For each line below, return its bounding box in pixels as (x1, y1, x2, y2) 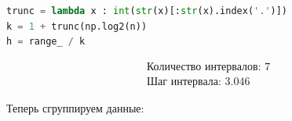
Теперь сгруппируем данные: (6, 99, 144, 116)
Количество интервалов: (146, 61, 261, 73)
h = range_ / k (6, 36, 86, 48)
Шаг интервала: (146, 76, 221, 87)
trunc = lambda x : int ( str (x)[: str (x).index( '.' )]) (6, 5, 288, 16)
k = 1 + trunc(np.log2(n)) (6, 20, 148, 32)
